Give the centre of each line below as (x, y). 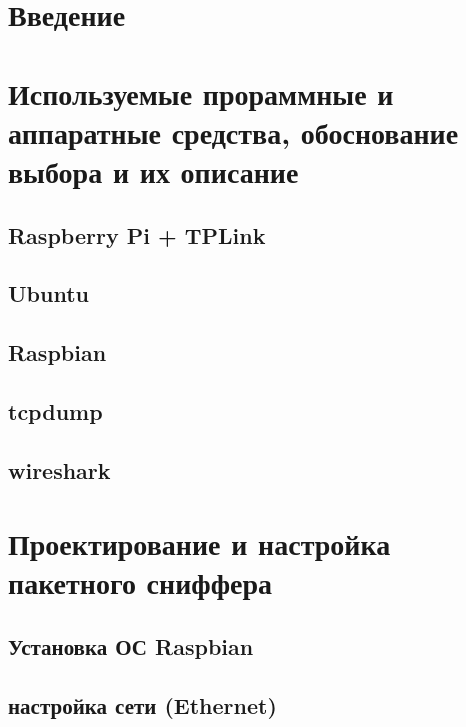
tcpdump (55, 410)
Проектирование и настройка (199, 543)
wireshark (59, 469)
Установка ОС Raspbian (131, 645)
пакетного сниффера (140, 582)
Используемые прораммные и (201, 92)
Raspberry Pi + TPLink (137, 234)
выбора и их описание (153, 170)
